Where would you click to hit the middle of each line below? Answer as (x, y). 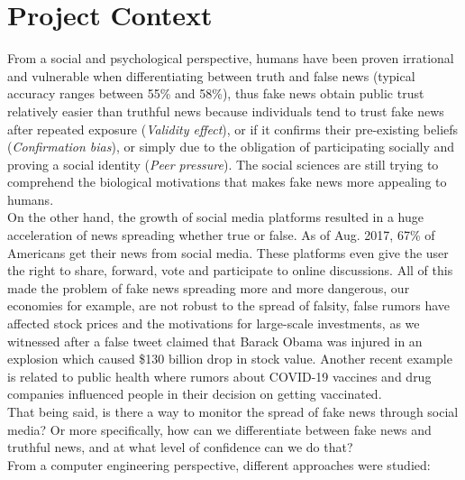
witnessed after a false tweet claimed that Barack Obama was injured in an (215, 341)
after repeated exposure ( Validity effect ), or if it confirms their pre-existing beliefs (233, 129)
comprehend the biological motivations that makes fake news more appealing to (227, 182)
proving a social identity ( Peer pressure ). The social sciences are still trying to (223, 164)
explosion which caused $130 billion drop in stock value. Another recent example (230, 359)
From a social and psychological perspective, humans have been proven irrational (231, 58)
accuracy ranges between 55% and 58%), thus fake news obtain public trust (216, 93)
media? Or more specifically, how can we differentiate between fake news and (219, 429)
